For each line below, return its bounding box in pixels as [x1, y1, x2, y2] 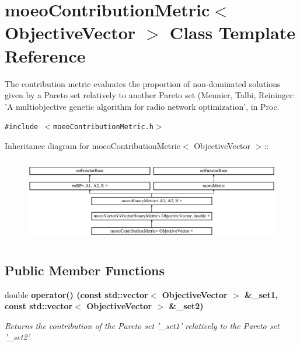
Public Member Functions [5, 261, 165, 279]
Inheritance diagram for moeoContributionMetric [5, 139, 180, 151]
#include [5, 123, 39, 132]
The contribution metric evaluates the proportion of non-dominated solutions [5, 77, 281, 89]
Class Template [169, 20, 295, 44]
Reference [5, 43, 86, 67]
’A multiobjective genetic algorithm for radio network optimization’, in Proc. [5, 100, 280, 112]
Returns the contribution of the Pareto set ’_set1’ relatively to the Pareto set [5, 319, 280, 331]
